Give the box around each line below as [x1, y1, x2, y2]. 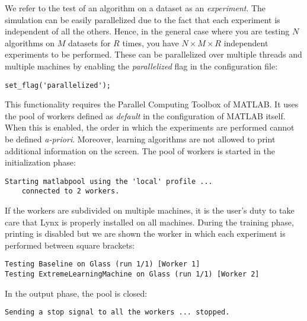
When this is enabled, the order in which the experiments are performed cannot [5, 121, 295, 134]
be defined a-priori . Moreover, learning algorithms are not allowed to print [5, 133, 276, 145]
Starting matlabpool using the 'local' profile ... [5, 177, 213, 186]
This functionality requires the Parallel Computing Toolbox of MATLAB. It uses [5, 98, 299, 110]
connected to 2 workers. [21, 187, 120, 196]
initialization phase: [5, 156, 76, 169]
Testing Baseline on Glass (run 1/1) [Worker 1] [5, 260, 200, 269]
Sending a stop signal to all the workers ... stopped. [5, 308, 230, 317]
